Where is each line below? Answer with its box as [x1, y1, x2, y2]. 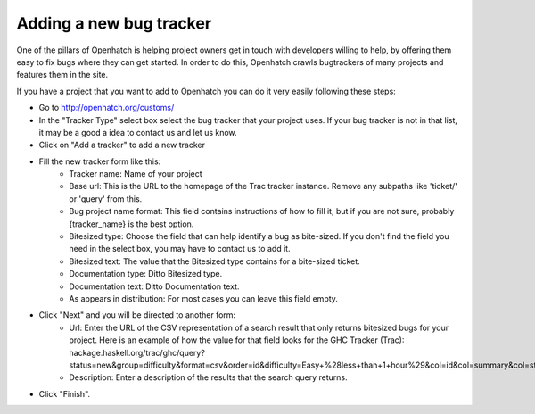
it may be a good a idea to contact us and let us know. [38, 127, 237, 137]
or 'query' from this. [69, 193, 143, 204]
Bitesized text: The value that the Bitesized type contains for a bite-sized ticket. [69, 255, 360, 267]
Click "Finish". [38, 388, 91, 399]
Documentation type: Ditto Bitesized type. [69, 269, 223, 279]
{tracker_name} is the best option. [69, 219, 194, 229]
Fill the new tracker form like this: [38, 156, 161, 167]
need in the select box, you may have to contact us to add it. [69, 244, 291, 254]
